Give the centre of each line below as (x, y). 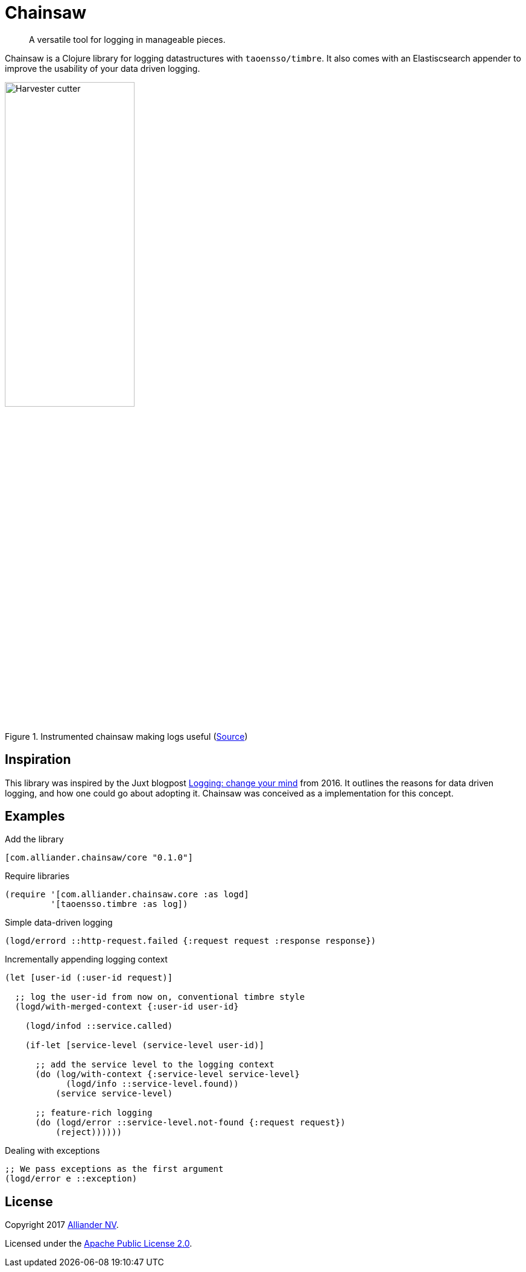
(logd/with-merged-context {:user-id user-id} (127, 1007)
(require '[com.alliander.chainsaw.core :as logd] (127, 895)
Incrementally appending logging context (86, 959)
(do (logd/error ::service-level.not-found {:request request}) (190, 1123)
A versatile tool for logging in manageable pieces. (127, 39)
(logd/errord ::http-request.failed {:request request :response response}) (191, 941)
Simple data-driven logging (59, 923)
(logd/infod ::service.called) (99, 1026)
